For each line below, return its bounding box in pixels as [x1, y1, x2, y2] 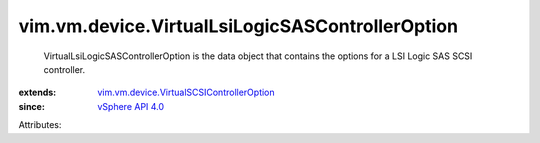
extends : [18, 86, 57, 99]
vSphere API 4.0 [97, 100, 165, 112]
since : [18, 100, 45, 112]
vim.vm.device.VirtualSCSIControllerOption [97, 86, 275, 99]
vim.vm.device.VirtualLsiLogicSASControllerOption [18, 15, 459, 37]
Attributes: [18, 119, 62, 131]
